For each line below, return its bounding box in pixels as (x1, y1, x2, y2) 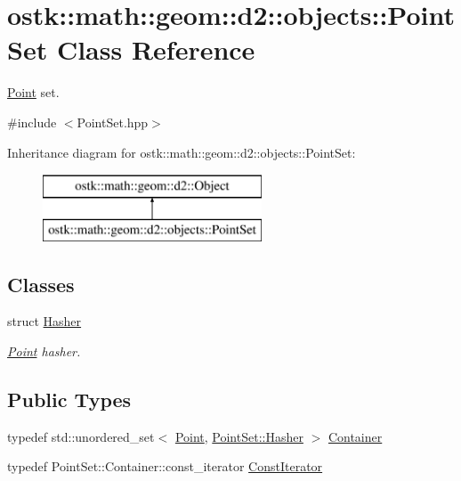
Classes (7, 270, 75, 298)
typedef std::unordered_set (7, 427, 155, 445)
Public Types (7, 386, 132, 413)
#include (7, 112, 57, 131)
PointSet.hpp (77, 112, 149, 131)
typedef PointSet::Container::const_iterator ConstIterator (7, 457, 323, 476)
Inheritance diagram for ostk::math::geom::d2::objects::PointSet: (7, 143, 356, 161)
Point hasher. (7, 342, 81, 361)
